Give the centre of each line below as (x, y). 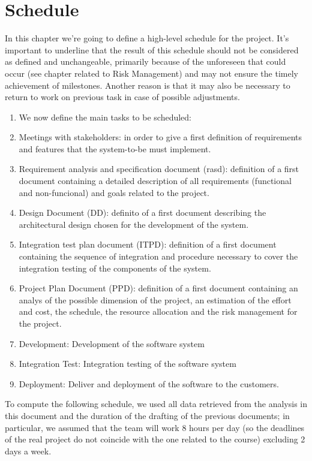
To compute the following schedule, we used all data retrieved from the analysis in (156, 404)
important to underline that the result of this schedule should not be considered (152, 49)
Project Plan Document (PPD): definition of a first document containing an (158, 288)
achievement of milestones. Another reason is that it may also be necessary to (148, 85)
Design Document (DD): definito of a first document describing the (142, 213)
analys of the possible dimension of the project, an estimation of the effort (155, 299)
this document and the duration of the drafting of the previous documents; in (147, 415)
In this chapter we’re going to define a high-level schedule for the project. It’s (147, 38)
